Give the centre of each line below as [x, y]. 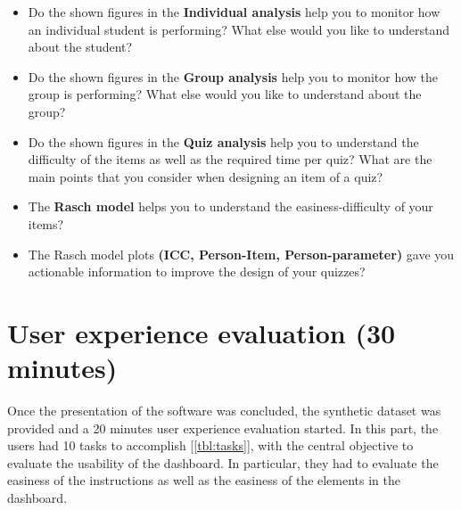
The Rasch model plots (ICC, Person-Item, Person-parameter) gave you [241, 254]
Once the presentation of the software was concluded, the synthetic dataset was [224, 411]
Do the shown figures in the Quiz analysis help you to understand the [223, 141]
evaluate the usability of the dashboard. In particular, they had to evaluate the [223, 462]
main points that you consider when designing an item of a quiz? [206, 176]
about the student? [80, 47]
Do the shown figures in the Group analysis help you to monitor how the [233, 76]
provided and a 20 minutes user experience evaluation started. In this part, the [223, 428]
